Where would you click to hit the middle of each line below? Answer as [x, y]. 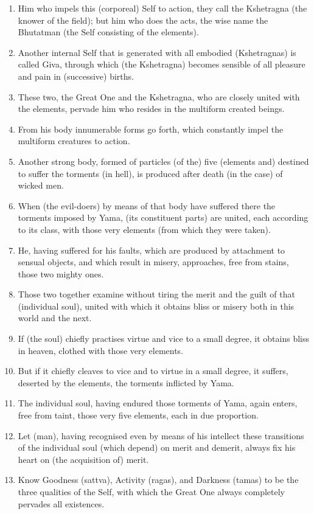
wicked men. [41, 185]
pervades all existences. [61, 503]
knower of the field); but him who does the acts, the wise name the [143, 20]
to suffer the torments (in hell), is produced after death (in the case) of [150, 173]
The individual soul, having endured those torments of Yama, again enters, [158, 403]
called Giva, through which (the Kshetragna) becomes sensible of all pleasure [162, 64]
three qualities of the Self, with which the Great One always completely [151, 491]
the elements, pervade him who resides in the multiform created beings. [151, 109]
